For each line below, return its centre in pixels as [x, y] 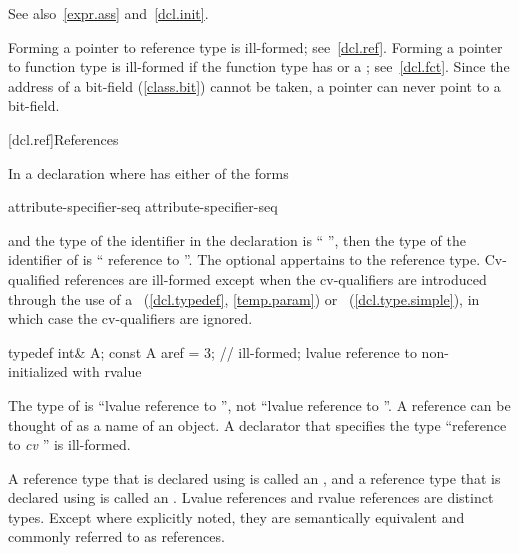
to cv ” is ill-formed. [69, 444]
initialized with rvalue [75, 371]
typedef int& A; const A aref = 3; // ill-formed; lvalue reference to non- [228, 351]
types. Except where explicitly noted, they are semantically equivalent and [236, 516]
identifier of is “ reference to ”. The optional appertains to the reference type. [244, 259]
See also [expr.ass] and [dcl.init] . [108, 13]
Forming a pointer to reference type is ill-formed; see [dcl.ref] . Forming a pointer [255, 46]
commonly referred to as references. [116, 536]
